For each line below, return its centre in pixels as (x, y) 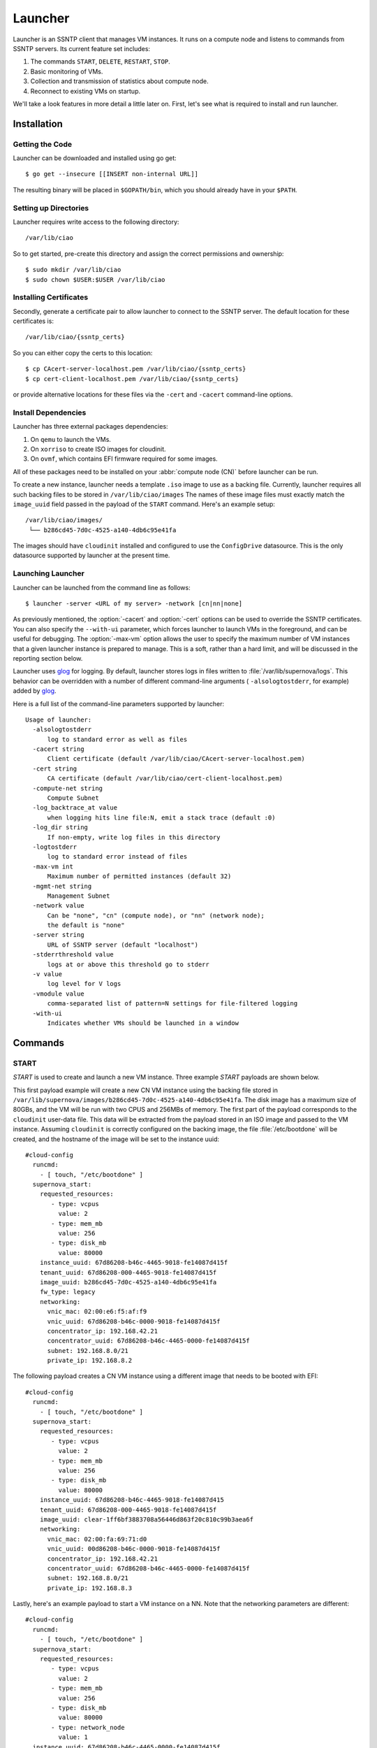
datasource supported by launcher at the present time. (91, 555)
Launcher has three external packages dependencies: (90, 427)
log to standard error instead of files (117, 857)
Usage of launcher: (59, 719)
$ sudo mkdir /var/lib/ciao (73, 270)
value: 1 (73, 1737)
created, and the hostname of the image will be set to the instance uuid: (116, 1139)
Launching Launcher (49, 573)
